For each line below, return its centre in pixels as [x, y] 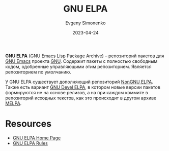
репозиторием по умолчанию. [38, 72]
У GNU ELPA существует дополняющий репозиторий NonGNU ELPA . [79, 82]
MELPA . [13, 103]
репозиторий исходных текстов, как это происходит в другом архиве [81, 98]
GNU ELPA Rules [30, 143]
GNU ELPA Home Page [37, 138]
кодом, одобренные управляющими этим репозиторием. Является [78, 66]
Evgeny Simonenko [86, 23]
